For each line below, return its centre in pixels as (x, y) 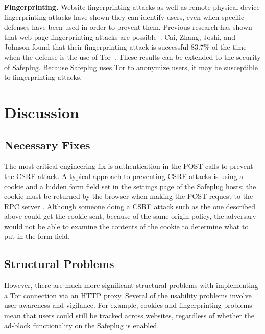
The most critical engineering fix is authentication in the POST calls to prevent (129, 166)
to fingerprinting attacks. (43, 77)
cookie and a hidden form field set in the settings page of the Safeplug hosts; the (130, 186)
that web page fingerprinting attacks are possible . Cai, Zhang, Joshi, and (120, 37)
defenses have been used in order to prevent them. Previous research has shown (128, 27)
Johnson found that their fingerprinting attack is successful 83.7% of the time (125, 47)
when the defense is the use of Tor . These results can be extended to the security (132, 57)
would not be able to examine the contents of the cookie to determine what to (126, 226)
